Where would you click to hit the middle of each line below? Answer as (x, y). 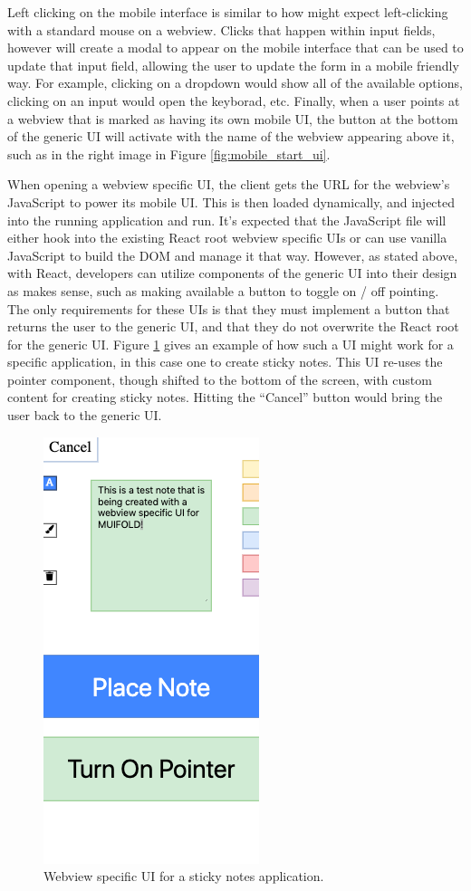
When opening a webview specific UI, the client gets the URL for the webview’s (229, 184)
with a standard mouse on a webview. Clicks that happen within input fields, (221, 29)
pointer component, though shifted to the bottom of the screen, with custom (220, 379)
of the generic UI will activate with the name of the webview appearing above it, (231, 136)
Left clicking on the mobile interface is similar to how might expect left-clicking (228, 12)
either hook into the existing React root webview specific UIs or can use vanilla (227, 238)
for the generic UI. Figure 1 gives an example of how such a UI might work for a (231, 344)
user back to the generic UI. (85, 415)
